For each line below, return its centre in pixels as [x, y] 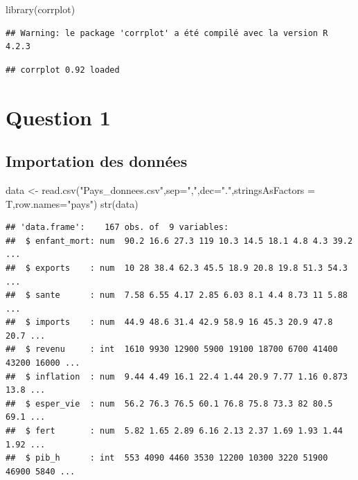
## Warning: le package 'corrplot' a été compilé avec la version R [167, 33]
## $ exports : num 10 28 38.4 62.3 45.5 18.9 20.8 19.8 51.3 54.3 [177, 268]
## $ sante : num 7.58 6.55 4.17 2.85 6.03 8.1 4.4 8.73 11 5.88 [177, 295]
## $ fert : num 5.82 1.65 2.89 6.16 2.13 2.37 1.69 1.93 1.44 [174, 431]
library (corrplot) [41, 9]
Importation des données [97, 161]
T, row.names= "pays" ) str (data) [72, 203]
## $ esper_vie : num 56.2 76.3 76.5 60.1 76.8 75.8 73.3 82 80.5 [169, 403]
